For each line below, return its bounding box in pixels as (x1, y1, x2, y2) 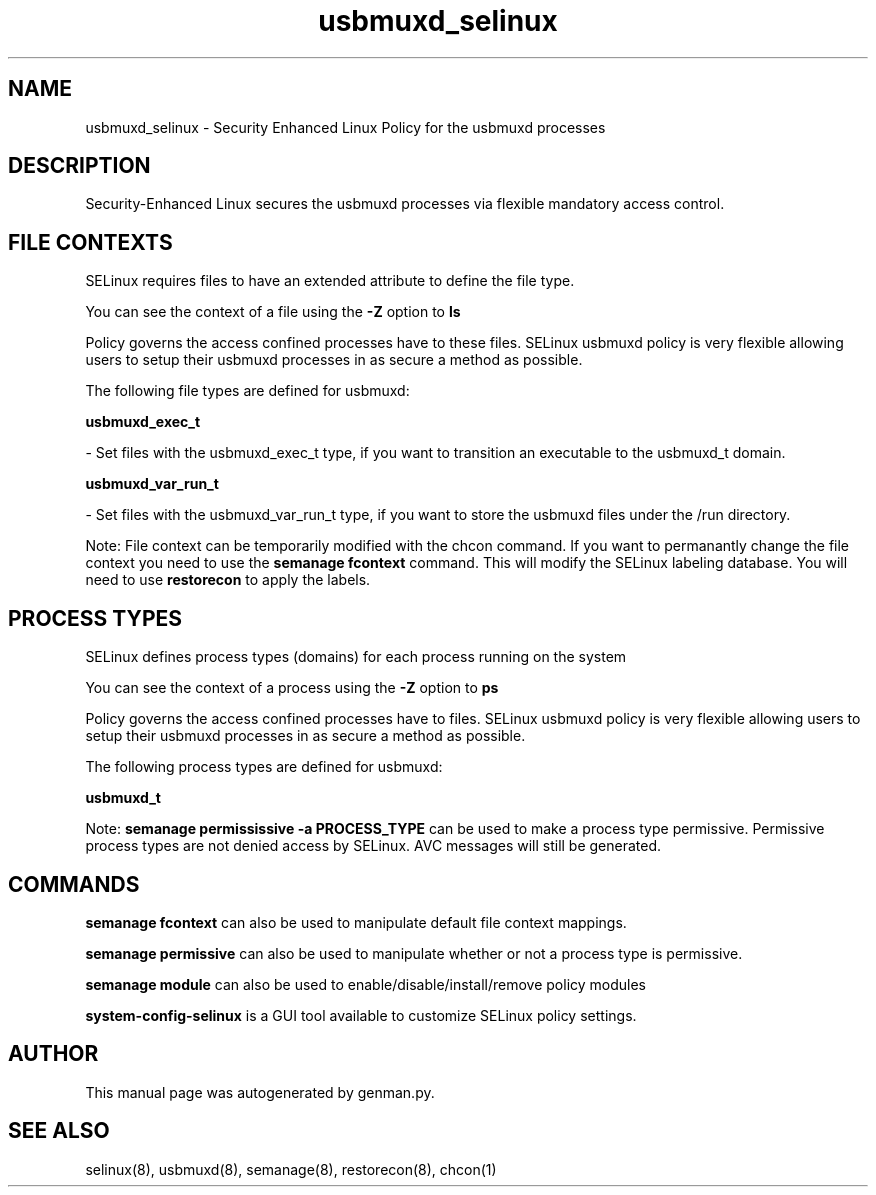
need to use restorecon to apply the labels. (85, 571, 371, 589)
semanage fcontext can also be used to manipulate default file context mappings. (85, 913, 627, 931)
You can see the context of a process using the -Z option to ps (85, 679, 499, 697)
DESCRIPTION (8, 153, 151, 179)
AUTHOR (8, 1041, 99, 1067)
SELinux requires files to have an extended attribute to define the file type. (85, 272, 575, 290)
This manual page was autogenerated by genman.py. (85, 1083, 435, 1101)
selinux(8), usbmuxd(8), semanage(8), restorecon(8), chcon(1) (85, 1160, 497, 1178)
